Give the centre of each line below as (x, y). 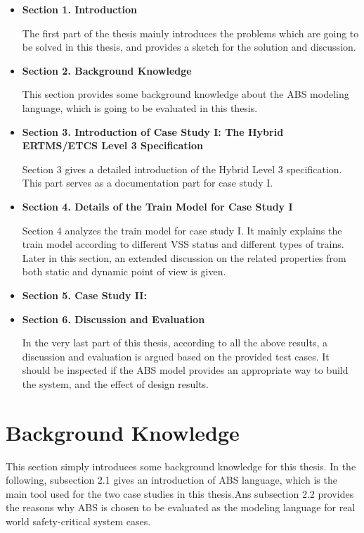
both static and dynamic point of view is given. (124, 271)
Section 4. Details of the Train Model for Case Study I (157, 206)
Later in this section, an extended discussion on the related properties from (184, 257)
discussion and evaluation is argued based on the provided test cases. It (176, 356)
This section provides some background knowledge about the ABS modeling (186, 94)
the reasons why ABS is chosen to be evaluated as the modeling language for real (181, 507)
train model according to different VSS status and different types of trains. (183, 244)
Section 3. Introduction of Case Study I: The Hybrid (153, 131)
